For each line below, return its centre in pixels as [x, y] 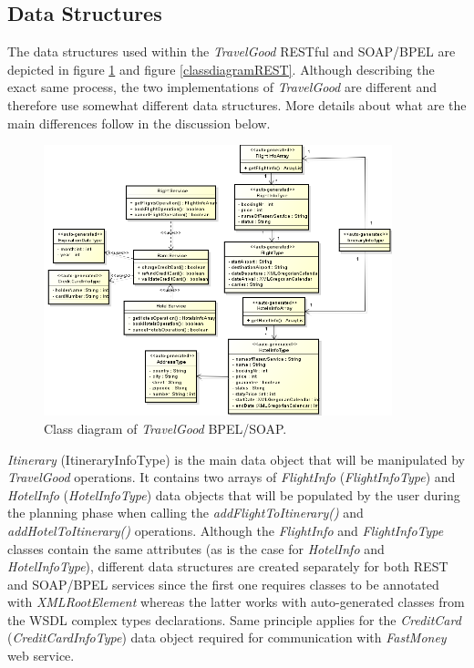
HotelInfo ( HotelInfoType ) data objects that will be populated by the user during [234, 494]
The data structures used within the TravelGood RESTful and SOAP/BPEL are [232, 51]
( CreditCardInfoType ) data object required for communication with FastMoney [227, 637]
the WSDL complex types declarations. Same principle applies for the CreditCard [234, 619]
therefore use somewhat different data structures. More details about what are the [237, 104]
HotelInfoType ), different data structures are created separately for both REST [228, 566]
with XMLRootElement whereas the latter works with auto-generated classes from [236, 602]
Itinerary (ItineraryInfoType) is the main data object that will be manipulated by [236, 459]
